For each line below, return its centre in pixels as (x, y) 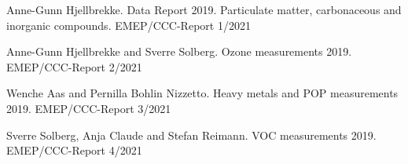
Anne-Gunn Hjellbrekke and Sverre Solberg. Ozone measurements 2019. (179, 51)
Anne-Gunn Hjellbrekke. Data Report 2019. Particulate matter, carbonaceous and (204, 9)
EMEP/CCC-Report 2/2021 (74, 66)
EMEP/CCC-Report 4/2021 (74, 150)
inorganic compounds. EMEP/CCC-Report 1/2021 (129, 25)
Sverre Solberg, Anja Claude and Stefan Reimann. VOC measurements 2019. (191, 135)
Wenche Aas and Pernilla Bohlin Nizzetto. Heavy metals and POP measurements (202, 93)
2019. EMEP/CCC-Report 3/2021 (89, 108)
